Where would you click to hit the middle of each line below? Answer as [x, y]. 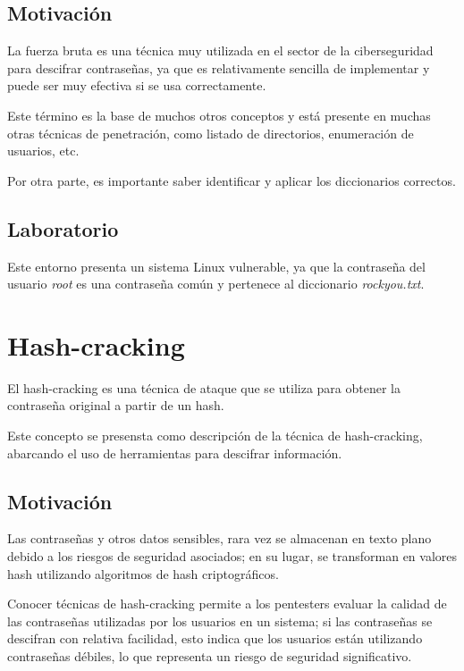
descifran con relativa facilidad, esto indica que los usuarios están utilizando [215, 638]
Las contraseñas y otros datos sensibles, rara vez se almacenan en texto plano [219, 538]
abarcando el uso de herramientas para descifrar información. [175, 453]
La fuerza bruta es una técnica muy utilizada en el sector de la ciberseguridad [220, 50]
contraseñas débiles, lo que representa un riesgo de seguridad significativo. [210, 656]
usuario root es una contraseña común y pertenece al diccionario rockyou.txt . [216, 284]
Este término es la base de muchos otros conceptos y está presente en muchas [219, 115]
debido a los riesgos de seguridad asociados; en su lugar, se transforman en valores [232, 556]
